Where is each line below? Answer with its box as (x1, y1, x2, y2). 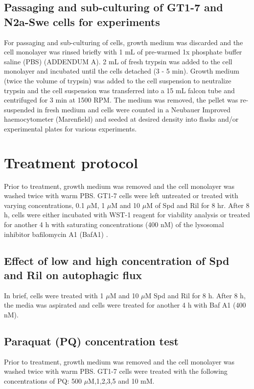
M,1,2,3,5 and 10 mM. (88, 375, 155, 386)
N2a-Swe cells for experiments (4, 14, 160, 29)
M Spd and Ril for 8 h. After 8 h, (145, 290, 246, 300)
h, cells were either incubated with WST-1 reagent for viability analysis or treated (4, 209, 250, 220)
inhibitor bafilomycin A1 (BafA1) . (4, 229, 108, 239)
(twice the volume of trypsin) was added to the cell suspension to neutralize (4, 75, 231, 85)
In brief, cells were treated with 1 (4, 290, 104, 300)
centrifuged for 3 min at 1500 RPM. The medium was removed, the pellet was (4, 95, 238, 105)
